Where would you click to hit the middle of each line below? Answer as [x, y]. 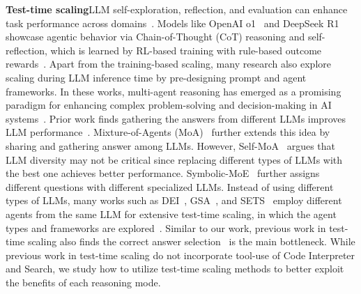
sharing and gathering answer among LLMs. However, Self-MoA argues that [171, 145]
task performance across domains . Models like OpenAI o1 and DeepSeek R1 [172, 23]
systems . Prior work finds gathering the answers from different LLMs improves [176, 118]
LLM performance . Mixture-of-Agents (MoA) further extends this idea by [168, 132]
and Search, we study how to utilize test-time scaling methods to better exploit [175, 269]
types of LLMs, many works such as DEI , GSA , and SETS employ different [174, 200]
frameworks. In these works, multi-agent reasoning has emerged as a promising [174, 91]
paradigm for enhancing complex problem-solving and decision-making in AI [169, 105]
